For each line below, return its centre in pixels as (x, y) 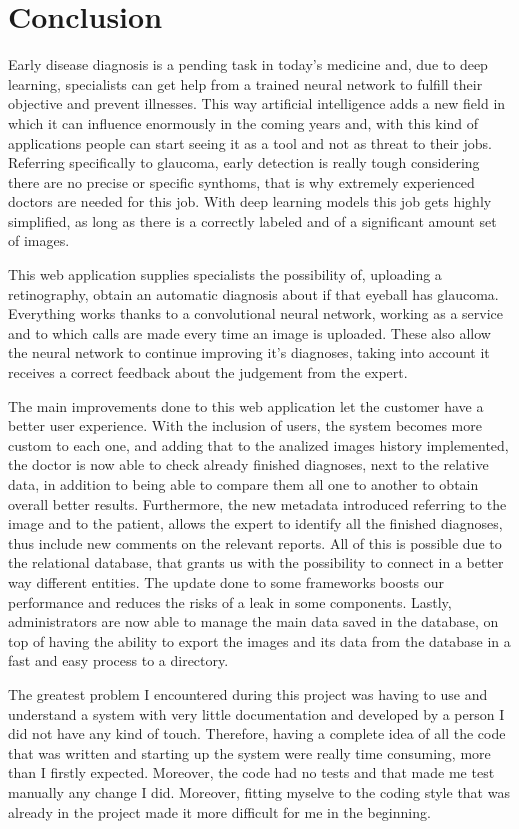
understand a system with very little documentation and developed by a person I (256, 713)
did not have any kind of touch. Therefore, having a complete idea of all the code (257, 733)
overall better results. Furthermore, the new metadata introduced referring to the (257, 503)
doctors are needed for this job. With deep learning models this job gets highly (250, 201)
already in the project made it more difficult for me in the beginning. (219, 811)
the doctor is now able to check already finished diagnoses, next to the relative (248, 464)
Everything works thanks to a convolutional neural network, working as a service (256, 313)
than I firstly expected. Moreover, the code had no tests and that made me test (251, 772)
